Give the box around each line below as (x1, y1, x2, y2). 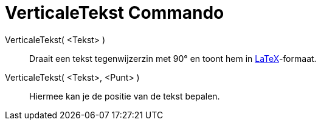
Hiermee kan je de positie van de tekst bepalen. (29, 90, 220, 101)
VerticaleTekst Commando (5, 2, 224, 23)
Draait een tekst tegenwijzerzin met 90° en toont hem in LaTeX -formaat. (29, 53, 317, 64)
